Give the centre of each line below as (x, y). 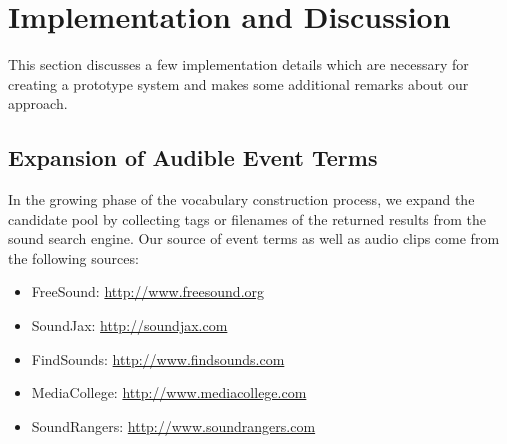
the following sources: (73, 257)
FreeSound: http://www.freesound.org (148, 291)
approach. (38, 103)
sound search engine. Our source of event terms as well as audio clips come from (254, 238)
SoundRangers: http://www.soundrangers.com (173, 425)
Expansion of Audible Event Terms (193, 157)
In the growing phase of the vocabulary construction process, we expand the (241, 199)
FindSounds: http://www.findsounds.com (158, 358)
